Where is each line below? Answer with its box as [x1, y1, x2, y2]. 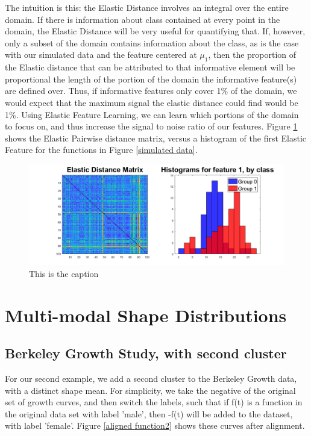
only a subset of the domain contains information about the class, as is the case [5, 36, 299, 49]
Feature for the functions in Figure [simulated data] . [5, 143, 198, 156]
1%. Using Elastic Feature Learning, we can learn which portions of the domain [5, 108, 299, 120]
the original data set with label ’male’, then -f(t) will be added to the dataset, [5, 407, 293, 420]
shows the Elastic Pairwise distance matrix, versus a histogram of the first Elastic [5, 131, 307, 144]
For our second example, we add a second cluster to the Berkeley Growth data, [5, 372, 297, 384]
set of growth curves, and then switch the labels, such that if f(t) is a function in [5, 396, 303, 408]
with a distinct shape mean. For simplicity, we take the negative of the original [5, 384, 296, 396]
